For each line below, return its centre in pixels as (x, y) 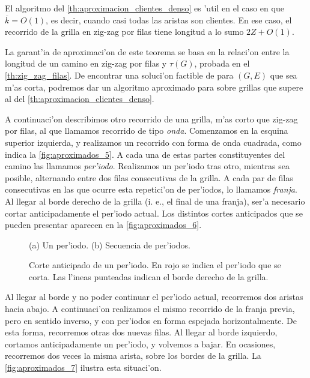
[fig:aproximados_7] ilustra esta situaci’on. (83, 367)
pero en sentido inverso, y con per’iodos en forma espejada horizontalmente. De (151, 320)
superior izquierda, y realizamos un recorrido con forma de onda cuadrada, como (153, 142)
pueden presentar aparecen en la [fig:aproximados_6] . (103, 225)
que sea (284, 75)
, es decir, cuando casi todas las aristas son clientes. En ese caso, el (169, 19)
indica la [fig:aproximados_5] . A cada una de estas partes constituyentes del (145, 154)
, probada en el (222, 63)
